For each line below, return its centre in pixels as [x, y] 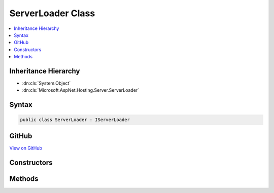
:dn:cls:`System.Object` [46, 83]
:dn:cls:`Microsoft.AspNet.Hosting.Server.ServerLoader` [81, 90]
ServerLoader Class [52, 13]
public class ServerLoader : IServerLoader [75, 120]
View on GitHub [26, 148]
